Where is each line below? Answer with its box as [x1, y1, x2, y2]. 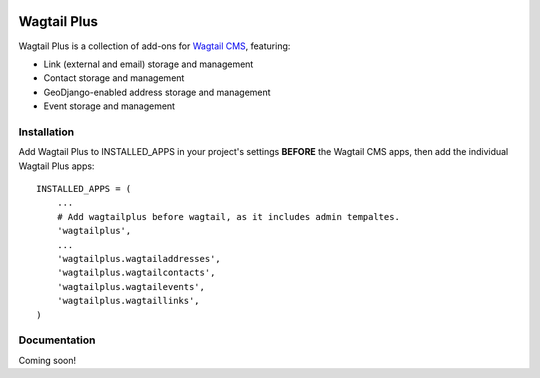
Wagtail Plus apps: [18, 160, 95, 172]
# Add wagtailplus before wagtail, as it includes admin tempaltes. [56, 211, 400, 222]
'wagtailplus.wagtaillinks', [56, 295, 200, 307]
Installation [18, 125, 75, 139]
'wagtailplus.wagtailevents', [56, 281, 205, 292]
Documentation [18, 333, 96, 347]
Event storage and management [43, 100, 175, 112]
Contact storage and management [43, 72, 185, 84]
